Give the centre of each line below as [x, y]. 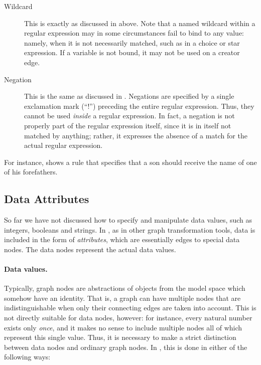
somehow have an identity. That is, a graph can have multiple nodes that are [122, 298]
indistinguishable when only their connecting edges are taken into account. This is [130, 308]
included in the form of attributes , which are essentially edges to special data [122, 239]
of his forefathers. [31, 172]
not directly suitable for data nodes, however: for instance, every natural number [128, 318]
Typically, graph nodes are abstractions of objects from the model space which [125, 288]
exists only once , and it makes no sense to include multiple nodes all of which [123, 327]
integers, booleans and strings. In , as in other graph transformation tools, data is [130, 229]
